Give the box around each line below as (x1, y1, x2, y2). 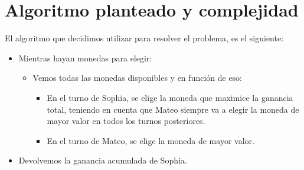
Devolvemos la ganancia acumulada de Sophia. (18, 154, 187, 166)
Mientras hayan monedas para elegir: (18, 51, 152, 64)
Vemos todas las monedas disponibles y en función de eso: (32, 71, 243, 84)
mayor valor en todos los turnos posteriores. (47, 115, 205, 127)
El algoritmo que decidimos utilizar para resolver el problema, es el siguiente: (5, 32, 284, 44)
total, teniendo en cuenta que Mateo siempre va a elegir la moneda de (47, 103, 299, 115)
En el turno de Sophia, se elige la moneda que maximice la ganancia (47, 91, 293, 103)
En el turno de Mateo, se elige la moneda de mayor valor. (47, 134, 254, 146)
